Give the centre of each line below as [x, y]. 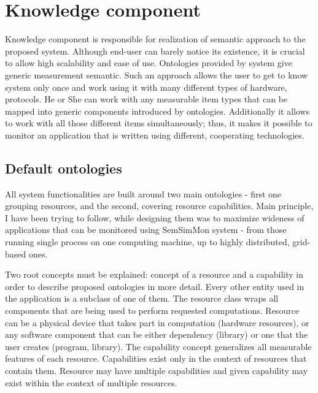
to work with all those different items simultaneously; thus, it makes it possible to [159, 123]
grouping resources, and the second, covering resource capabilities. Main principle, [159, 206]
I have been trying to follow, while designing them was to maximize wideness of [155, 217]
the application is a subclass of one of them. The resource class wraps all [142, 298]
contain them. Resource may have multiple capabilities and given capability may [157, 370]
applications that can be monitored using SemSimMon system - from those [146, 230]
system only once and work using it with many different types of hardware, [146, 87]
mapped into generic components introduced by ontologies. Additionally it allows [157, 111]
